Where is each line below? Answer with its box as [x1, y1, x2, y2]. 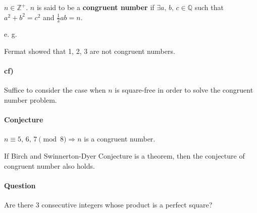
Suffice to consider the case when [4, 85, 106, 95]
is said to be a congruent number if [36, 2, 155, 12]
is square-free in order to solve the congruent [115, 85, 253, 95]
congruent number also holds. [4, 160, 95, 171]
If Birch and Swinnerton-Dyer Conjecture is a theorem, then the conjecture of [4, 150, 245, 161]
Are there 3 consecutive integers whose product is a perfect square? [4, 199, 213, 209]
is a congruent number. [84, 133, 156, 144]
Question [4, 180, 36, 190]
